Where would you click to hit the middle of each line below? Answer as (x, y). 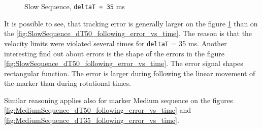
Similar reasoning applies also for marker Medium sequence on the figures (119, 100)
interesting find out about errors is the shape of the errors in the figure (114, 53)
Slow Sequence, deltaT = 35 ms (75, 6)
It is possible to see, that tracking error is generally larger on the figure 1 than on (131, 23)
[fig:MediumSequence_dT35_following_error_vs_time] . (92, 120)
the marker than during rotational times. (68, 83)
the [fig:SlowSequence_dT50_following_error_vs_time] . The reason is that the (128, 33)
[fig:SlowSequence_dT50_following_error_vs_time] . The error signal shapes (124, 63)
